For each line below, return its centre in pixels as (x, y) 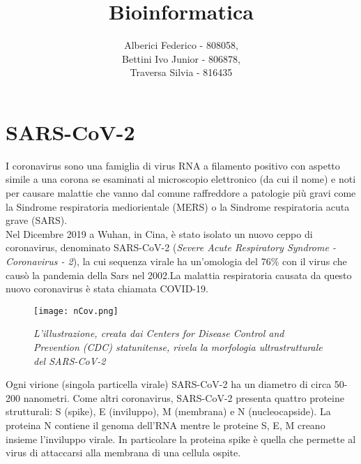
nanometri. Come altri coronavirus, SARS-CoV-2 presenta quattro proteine (184, 397)
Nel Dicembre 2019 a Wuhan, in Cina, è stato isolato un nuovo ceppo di (159, 233)
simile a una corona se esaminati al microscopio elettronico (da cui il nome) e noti (181, 179)
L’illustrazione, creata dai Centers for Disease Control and (159, 333)
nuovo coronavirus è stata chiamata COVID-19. (107, 289)
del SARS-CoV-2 (70, 360)
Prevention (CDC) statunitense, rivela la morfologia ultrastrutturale (178, 347)
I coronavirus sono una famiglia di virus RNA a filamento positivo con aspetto (173, 165)
